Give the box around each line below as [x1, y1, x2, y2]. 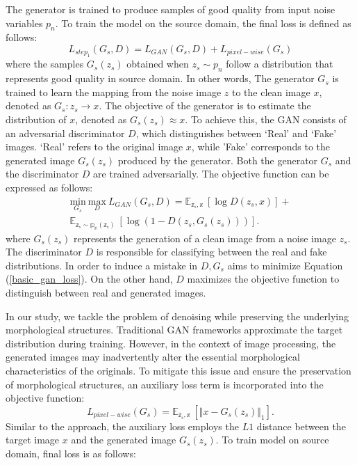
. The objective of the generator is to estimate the [99, 98, 311, 113]
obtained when [126, 56, 189, 71]
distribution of [6, 111, 67, 126]
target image [6, 432, 60, 447]
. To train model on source [215, 432, 329, 447]
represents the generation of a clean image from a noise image [73, 230, 336, 245]
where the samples [6, 56, 84, 71]
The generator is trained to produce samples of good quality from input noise [6, 2, 335, 16]
